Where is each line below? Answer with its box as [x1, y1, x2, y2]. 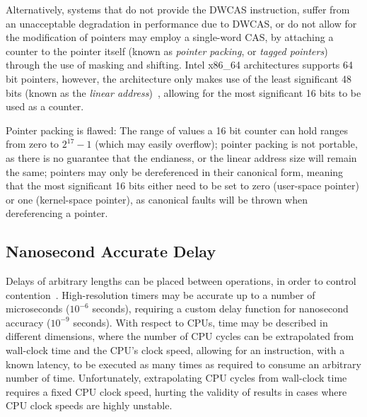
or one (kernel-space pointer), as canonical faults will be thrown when [6, 192, 308, 206]
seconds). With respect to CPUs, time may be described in [73, 315, 328, 329]
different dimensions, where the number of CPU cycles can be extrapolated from [6, 329, 354, 343]
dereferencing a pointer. [6, 206, 108, 221]
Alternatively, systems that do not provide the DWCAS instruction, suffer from [6, 2, 350, 16]
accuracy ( [6, 315, 51, 329]
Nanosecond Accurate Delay [6, 240, 216, 262]
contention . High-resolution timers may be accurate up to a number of [6, 287, 315, 302]
